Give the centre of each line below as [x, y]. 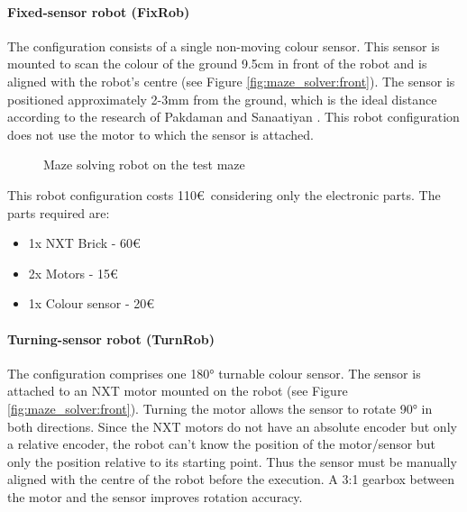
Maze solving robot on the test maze [144, 165]
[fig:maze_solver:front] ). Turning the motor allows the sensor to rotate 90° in [220, 408]
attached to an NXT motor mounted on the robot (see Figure [178, 391]
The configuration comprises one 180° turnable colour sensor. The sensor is [214, 373]
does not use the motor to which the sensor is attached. [160, 134]
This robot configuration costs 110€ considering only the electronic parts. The [224, 194]
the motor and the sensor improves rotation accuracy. [155, 496]
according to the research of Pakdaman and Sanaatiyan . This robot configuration [233, 117]
